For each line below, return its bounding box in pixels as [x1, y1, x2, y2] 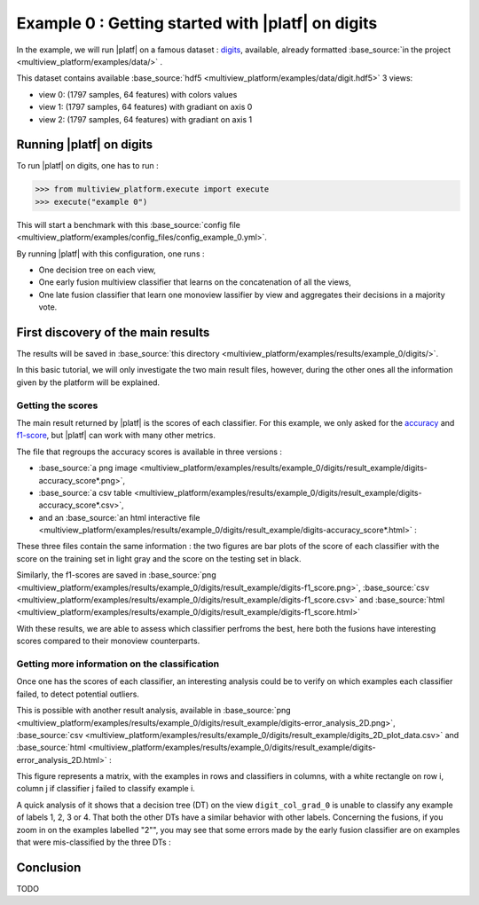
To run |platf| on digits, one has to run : [16, 161, 159, 171]
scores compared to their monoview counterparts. [16, 635, 200, 647]
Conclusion [16, 860, 82, 875]
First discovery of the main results [16, 325, 210, 340]
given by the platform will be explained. [16, 377, 160, 388]
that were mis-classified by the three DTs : [16, 837, 172, 847]
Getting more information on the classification [16, 657, 220, 670]
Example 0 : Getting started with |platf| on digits [16, 13, 378, 33]
